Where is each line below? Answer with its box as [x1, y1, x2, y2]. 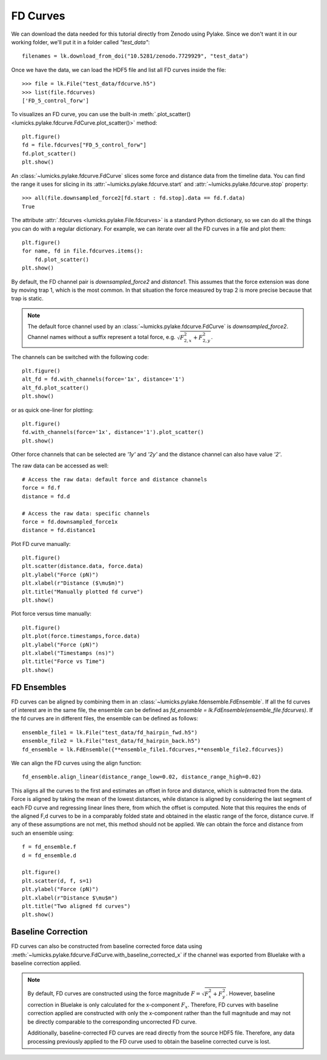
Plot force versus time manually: [11, 610, 92, 617]
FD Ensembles [11, 682, 67, 693]
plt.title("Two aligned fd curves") [22, 903, 131, 909]
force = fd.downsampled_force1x [22, 518, 118, 525]
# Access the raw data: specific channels [22, 510, 150, 517]
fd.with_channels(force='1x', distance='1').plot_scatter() [22, 429, 204, 436]
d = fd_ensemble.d [22, 852, 77, 859]
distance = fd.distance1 [22, 527, 96, 534]
